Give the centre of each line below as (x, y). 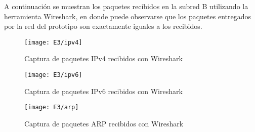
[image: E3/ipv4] (53, 42)
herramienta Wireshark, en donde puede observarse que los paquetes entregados (127, 16)
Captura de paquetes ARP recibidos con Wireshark (104, 123)
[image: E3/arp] (52, 107)
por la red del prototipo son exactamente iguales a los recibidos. (103, 26)
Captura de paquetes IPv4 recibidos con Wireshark (103, 58)
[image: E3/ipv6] (53, 75)
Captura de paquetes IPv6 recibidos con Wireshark (103, 91)
